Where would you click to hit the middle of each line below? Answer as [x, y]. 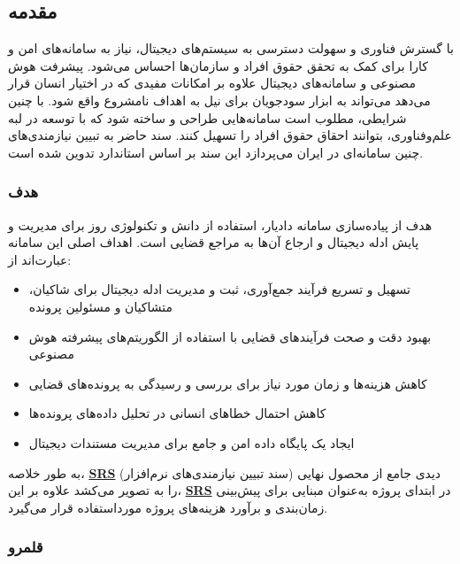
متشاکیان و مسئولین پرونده [101, 306]
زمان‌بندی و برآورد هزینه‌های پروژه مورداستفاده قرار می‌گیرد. [168, 507]
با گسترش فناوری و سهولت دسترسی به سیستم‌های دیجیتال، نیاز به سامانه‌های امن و [231, 48]
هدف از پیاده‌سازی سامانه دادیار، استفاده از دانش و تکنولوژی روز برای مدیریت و [220, 224]
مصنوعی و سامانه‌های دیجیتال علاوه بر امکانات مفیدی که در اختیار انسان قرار [212, 83]
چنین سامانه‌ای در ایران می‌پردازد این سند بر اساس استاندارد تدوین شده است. [216, 152]
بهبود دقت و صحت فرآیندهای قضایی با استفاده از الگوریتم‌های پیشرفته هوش [230, 336]
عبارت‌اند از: [40, 259]
